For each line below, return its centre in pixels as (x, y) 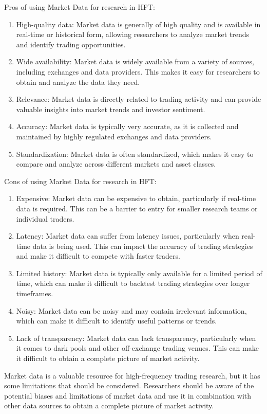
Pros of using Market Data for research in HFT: (80, 7)
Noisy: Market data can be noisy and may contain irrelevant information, (131, 310)
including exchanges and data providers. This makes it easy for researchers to (138, 71)
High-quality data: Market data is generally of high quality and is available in (138, 24)
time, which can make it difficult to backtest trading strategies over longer (133, 283)
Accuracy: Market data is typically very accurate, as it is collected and (127, 126)
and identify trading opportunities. (71, 44)
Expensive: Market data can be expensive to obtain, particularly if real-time (136, 198)
